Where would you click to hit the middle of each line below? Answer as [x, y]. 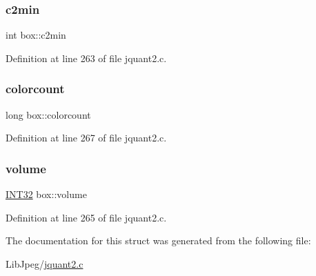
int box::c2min [36, 35]
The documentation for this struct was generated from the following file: [158, 240]
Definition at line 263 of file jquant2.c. [86, 58]
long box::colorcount [48, 114]
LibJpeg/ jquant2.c [45, 263]
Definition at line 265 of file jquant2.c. [86, 217]
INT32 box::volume [46, 194]
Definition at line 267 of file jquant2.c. [86, 138]
